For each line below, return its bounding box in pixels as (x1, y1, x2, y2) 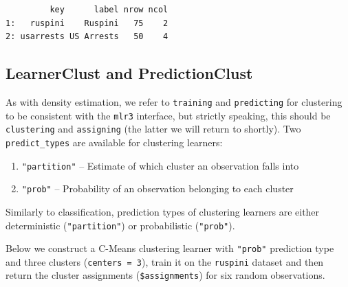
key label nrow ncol (50, 5, 168, 14)
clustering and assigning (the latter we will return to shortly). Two (6, 122, 301, 136)
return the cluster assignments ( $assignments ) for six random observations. (6, 268, 325, 282)
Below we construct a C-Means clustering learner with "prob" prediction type (6, 241, 334, 255)
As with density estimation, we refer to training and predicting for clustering (6, 94, 342, 108)
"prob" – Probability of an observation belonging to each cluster (21, 181, 294, 196)
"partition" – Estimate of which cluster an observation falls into (21, 158, 299, 172)
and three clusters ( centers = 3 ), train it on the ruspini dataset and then (6, 254, 324, 268)
